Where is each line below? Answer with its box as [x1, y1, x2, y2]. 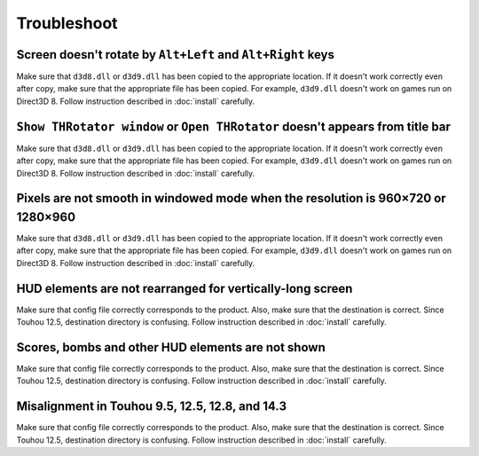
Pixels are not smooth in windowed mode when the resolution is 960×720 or [16, 191, 447, 206]
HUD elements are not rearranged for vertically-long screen [16, 280, 353, 296]
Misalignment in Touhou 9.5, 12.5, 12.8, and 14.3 [16, 399, 287, 414]
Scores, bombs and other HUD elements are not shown [16, 340, 326, 355]
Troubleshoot [16, 13, 119, 33]
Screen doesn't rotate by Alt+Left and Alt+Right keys [16, 47, 334, 62]
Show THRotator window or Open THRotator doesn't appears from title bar [16, 119, 452, 134]
